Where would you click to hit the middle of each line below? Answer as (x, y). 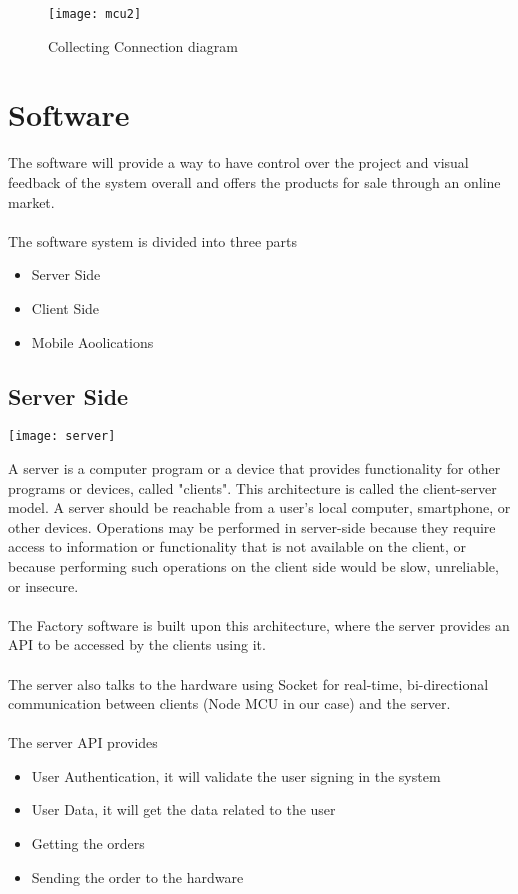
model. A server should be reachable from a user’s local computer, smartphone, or (259, 507)
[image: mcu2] (95, 14)
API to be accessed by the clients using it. (137, 644)
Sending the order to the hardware (137, 876)
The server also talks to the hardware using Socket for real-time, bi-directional (248, 683)
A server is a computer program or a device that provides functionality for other (254, 467)
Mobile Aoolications (92, 341)
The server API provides (83, 742)
